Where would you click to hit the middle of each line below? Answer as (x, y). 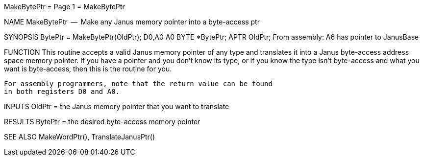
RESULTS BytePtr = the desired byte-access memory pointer (102, 122)
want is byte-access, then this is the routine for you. (88, 69)
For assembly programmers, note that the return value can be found (138, 84)
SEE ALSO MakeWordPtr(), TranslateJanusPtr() (80, 137)
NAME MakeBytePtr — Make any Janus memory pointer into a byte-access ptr (132, 22)
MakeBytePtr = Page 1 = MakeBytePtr (64, 7)
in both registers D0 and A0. (62, 91)
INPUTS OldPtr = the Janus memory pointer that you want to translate (117, 106)
